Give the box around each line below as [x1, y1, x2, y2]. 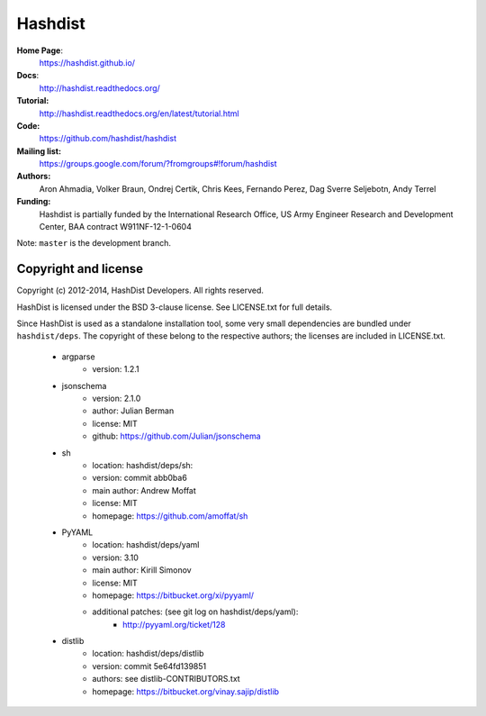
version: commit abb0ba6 [92, 473, 188, 484]
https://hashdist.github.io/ [39, 57, 135, 68]
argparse [61, 351, 95, 362]
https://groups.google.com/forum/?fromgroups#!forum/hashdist [39, 159, 278, 169]
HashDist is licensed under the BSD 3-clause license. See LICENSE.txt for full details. [16, 302, 333, 313]
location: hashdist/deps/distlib [92, 648, 204, 659]
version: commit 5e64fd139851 [92, 660, 207, 671]
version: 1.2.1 [92, 364, 139, 375]
